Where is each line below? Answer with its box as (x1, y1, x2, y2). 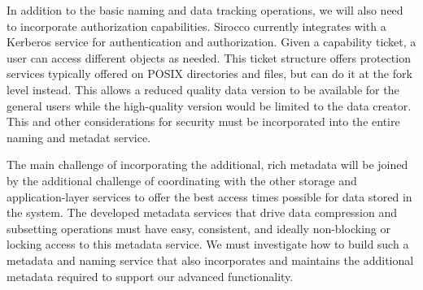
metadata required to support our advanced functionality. (7, 267, 294, 284)
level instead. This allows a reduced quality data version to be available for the (7, 80, 399, 97)
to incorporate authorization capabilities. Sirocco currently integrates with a (7, 17, 386, 34)
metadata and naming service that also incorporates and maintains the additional (7, 251, 414, 268)
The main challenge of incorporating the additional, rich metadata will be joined (7, 156, 408, 173)
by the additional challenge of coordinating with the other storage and (7, 171, 357, 188)
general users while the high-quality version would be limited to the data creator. (7, 97, 412, 114)
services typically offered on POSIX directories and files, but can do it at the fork (7, 65, 412, 82)
